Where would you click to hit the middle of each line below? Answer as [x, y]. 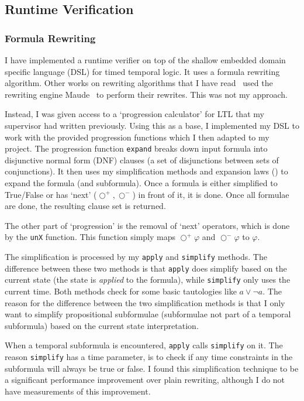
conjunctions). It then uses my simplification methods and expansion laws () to [146, 171]
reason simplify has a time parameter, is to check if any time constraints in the [149, 357]
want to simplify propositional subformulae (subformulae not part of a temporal [148, 314]
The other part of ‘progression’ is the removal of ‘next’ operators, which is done [147, 225]
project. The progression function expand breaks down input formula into [136, 148]
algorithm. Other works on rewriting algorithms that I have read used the [139, 83]
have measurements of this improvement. [78, 391]
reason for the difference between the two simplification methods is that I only [145, 302]
